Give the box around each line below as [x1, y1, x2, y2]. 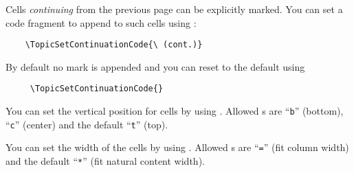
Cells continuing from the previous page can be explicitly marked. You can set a [5, 2, 343, 16]
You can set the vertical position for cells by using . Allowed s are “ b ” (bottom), [5, 104, 344, 118]
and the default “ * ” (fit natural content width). [5, 154, 205, 168]
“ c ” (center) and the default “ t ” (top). [5, 117, 168, 131]
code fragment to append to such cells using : [5, 15, 197, 30]
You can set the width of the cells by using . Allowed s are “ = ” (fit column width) [5, 140, 349, 154]
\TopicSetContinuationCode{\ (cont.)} [25, 40, 203, 50]
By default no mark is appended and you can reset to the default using [5, 59, 305, 73]
